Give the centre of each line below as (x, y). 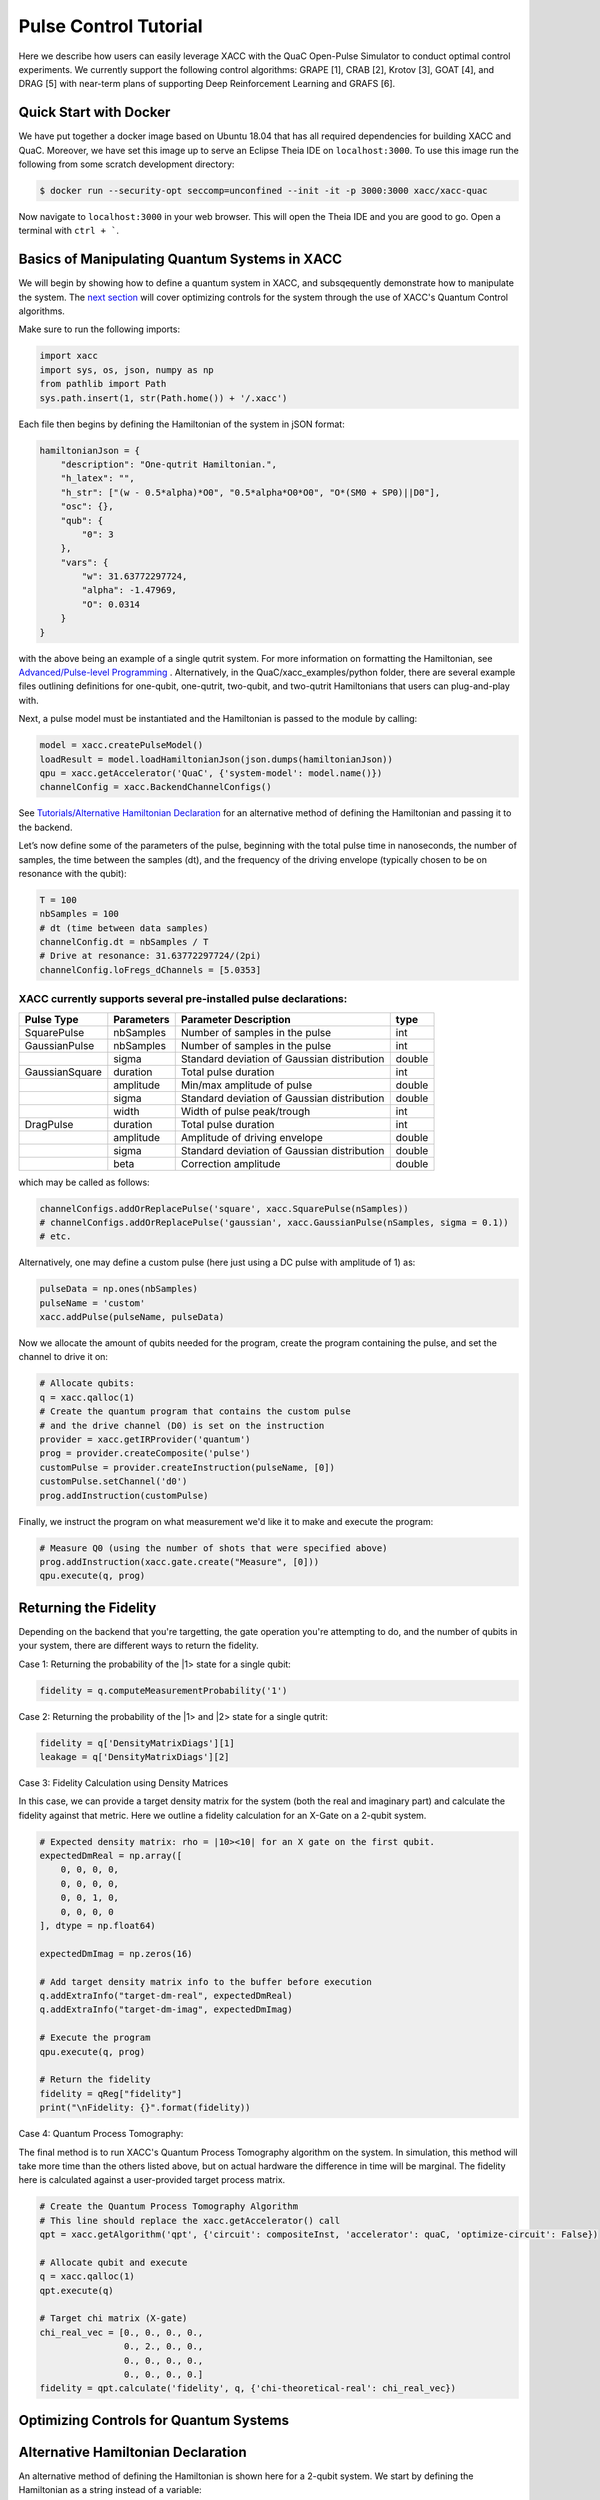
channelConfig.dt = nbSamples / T (124, 942)
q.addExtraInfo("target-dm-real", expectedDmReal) (166, 1995)
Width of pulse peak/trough (245, 1111)
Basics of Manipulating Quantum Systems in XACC (180, 259)
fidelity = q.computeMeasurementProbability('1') (163, 1690)
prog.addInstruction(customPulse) (124, 1495)
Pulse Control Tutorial (110, 26)
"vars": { (84, 562)
